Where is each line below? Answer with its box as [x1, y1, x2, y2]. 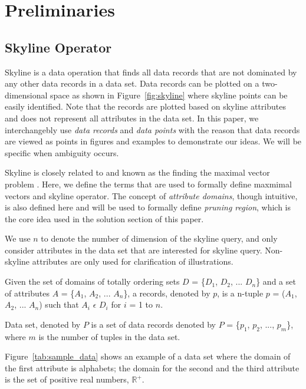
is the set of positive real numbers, [5, 373, 129, 385]
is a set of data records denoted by [91, 318, 216, 330]
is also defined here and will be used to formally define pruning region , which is [5, 201, 291, 213]
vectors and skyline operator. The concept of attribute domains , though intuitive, [5, 189, 298, 202]
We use [5, 232, 31, 245]
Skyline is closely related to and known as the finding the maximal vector [5, 166, 270, 179]
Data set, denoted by [5, 318, 81, 330]
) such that [39, 298, 79, 311]
